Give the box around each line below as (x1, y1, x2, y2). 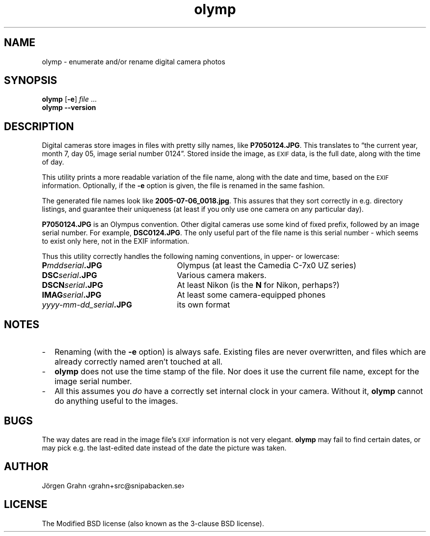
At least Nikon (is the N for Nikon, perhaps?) (177, 280, 340, 290)
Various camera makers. (177, 270, 267, 281)
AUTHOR (4, 460, 49, 473)
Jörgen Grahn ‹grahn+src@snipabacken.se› (42, 481, 185, 490)
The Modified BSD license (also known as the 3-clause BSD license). (42, 519, 264, 528)
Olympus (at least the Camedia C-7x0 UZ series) (177, 260, 356, 271)
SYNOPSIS (4, 74, 57, 87)
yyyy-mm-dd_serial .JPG (42, 300, 132, 310)
